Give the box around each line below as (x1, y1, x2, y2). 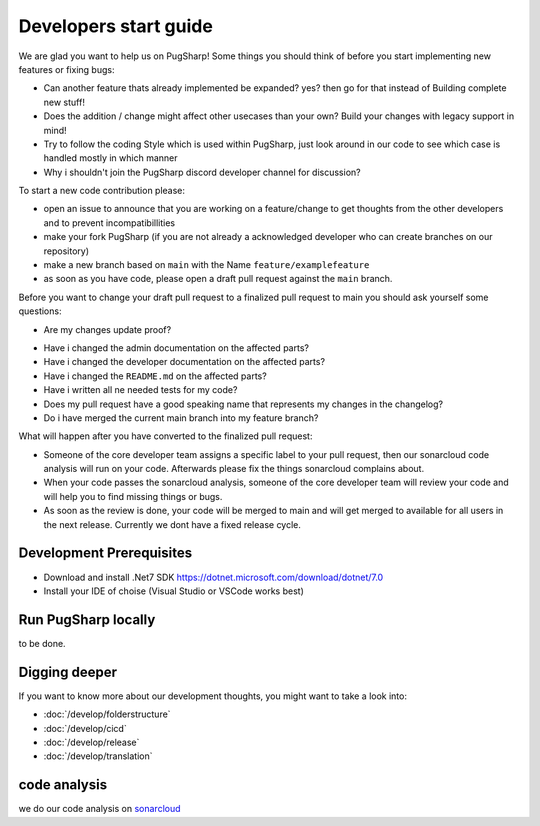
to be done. (18, 637, 66, 649)
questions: (18, 305, 62, 317)
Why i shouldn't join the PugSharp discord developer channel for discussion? (43, 166, 361, 178)
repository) (43, 245, 90, 257)
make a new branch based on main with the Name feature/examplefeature (43, 259, 370, 271)
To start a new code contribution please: (18, 185, 185, 197)
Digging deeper (18, 663, 117, 680)
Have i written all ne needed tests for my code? (43, 384, 238, 396)
